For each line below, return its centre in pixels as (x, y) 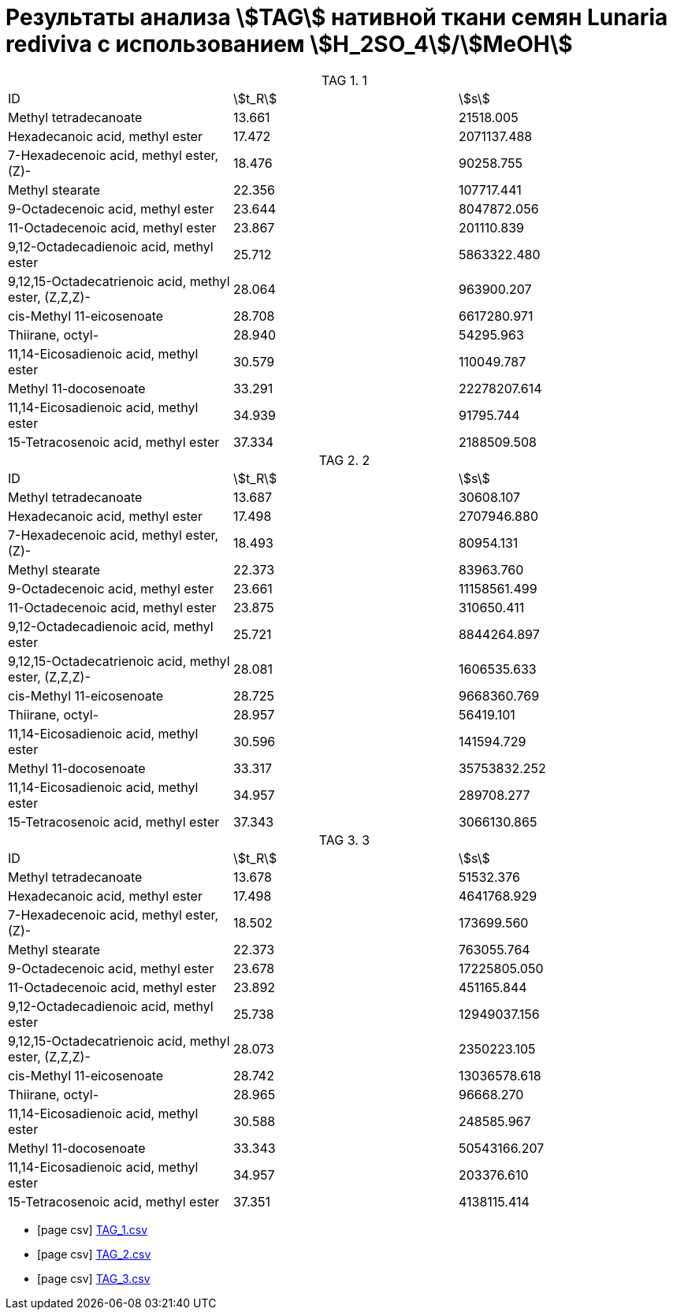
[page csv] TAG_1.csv (93, 1229)
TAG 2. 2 (344, 460)
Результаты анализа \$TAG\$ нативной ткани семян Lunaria (337, 17)
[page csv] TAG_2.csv (94, 1254)
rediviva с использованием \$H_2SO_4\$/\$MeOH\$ (289, 44)
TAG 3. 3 (344, 840)
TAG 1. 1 (344, 80)
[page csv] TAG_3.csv (94, 1278)
